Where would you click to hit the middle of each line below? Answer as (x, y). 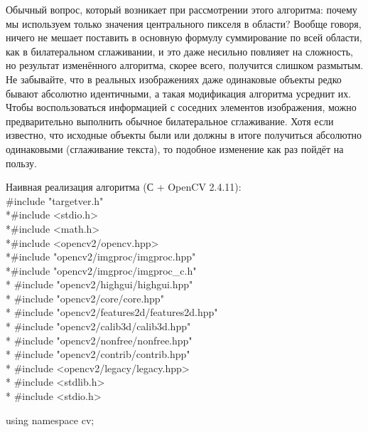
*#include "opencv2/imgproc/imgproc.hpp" (101, 257)
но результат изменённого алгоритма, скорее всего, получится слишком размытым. (185, 65)
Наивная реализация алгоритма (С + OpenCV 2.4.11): (124, 187)
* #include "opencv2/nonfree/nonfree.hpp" (99, 340)
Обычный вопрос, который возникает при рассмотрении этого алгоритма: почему (182, 9)
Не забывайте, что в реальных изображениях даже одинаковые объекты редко (174, 79)
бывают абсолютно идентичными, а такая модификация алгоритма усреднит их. (179, 93)
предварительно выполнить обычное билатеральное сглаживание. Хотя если (170, 121)
